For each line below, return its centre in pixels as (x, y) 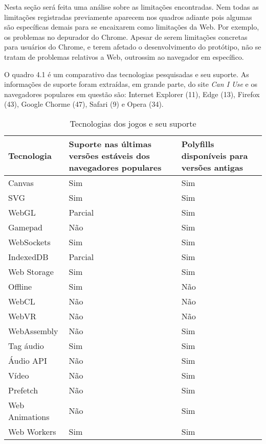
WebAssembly (33, 331)
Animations (29, 416)
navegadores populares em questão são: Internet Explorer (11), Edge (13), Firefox (132, 94)
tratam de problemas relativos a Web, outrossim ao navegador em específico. (124, 56)
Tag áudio (26, 345)
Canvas (21, 182)
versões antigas (212, 167)
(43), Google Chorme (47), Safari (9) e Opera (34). (84, 104)
